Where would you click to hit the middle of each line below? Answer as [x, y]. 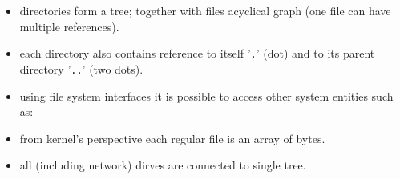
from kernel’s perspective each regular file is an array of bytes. [172, 138]
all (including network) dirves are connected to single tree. [163, 165]
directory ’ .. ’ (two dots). [81, 68]
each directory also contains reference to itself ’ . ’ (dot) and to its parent [197, 53]
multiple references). [69, 26]
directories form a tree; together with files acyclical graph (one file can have [205, 10]
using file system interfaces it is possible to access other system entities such [206, 95]
